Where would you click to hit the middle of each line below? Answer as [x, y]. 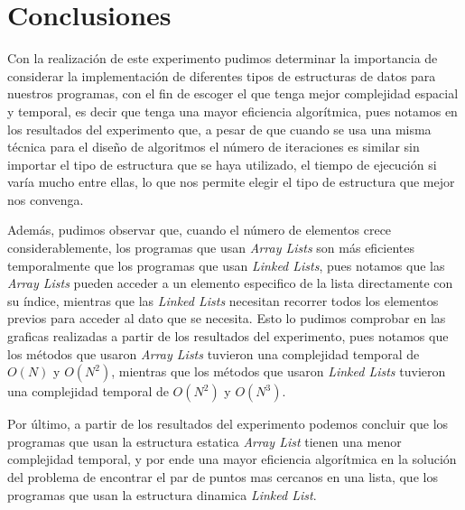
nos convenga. [46, 199]
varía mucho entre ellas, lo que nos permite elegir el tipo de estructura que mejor [231, 182]
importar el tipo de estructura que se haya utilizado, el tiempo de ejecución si [222, 164]
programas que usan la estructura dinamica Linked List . [162, 494]
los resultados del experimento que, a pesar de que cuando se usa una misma [219, 129]
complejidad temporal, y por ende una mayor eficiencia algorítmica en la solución [232, 459]
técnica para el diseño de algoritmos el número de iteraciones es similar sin [214, 147]
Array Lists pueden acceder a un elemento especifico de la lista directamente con [230, 283]
